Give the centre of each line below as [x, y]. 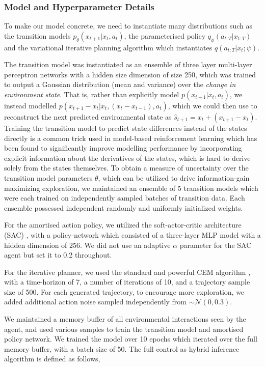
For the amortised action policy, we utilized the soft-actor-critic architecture [123, 225]
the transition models [37, 35]
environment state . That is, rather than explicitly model [92, 94]
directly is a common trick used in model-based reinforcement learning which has [131, 138]
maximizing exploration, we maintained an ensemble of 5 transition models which [131, 188]
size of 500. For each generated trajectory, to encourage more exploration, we [124, 291]
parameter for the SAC [216, 245]
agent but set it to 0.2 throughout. [58, 255]
